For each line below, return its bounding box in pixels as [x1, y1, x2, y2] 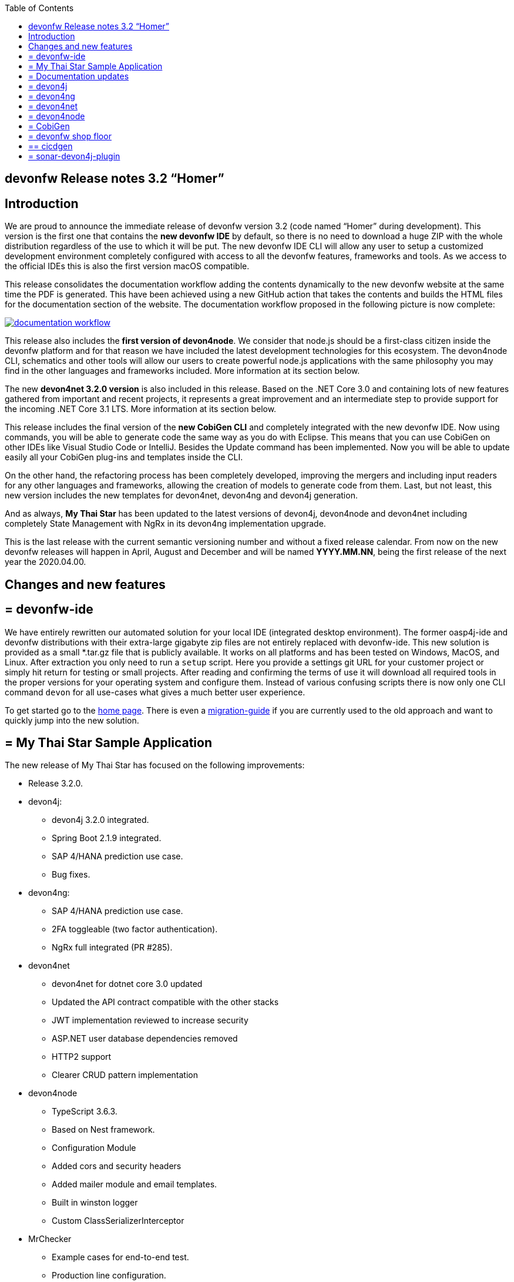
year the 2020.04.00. [5, 557, 86, 567]
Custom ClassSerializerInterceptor [52, 1216, 184, 1226]
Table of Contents [5, 3, 74, 13]
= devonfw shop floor [28, 131, 112, 141]
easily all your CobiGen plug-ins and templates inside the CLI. [5, 452, 243, 463]
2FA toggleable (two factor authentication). [52, 924, 218, 935]
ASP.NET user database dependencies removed [52, 1033, 238, 1044]
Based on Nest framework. [52, 1124, 155, 1135]
